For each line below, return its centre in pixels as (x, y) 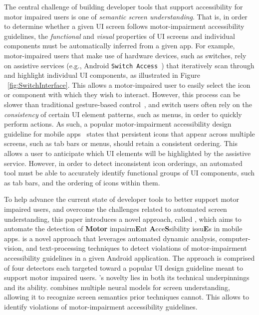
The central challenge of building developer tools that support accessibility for (124, 6)
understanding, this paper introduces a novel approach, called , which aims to (123, 219)
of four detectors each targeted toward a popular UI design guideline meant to (124, 267)
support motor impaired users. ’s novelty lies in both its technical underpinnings (127, 277)
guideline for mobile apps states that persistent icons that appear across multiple (129, 133)
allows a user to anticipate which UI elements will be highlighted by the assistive (128, 153)
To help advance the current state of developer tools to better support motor (122, 199)
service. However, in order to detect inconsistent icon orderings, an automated (123, 163)
